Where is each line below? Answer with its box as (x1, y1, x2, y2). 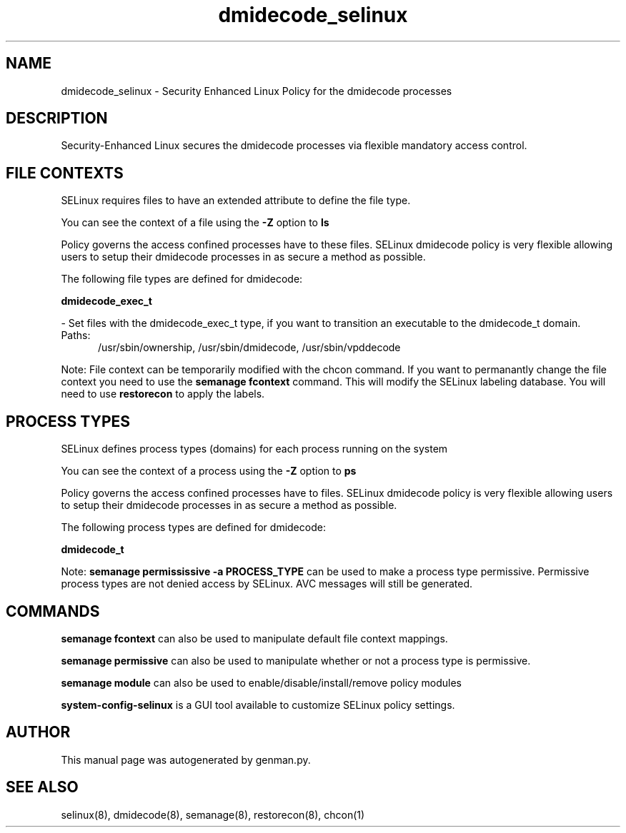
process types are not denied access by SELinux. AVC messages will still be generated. (61, 577, 473, 590)
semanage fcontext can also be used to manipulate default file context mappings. (61, 632, 448, 645)
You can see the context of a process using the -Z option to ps (61, 465, 357, 478)
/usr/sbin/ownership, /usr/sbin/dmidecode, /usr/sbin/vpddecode (98, 341, 401, 354)
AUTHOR (6, 723, 71, 742)
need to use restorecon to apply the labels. (61, 388, 265, 400)
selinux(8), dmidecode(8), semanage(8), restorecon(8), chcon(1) (61, 808, 365, 821)
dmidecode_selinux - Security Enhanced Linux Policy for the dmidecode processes (61, 84, 452, 97)
